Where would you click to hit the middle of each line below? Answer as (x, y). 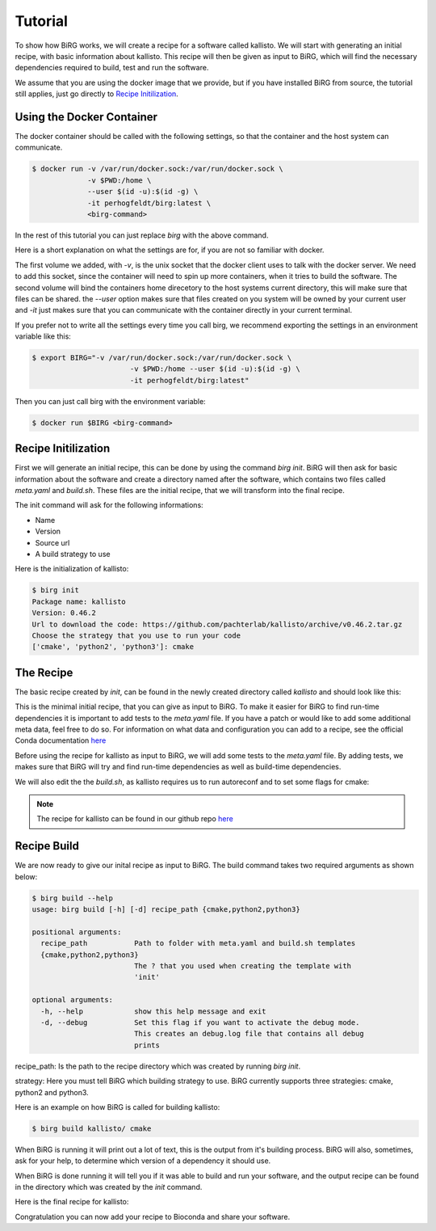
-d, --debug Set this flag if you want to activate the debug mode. (200, 1022)
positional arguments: (77, 932)
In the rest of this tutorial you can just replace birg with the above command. (142, 235)
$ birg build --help (72, 898)
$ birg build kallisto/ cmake (92, 1128)
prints (147, 1045)
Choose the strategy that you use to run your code (136, 635)
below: (26, 876)
